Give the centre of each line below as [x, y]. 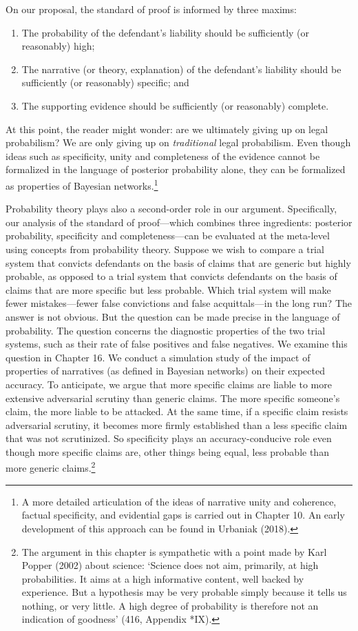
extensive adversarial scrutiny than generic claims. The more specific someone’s [173, 398]
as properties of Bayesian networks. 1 [82, 184]
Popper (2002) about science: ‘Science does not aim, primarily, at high [170, 565]
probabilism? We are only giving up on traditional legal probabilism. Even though [178, 142]
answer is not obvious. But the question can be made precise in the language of [173, 316]
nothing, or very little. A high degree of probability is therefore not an [170, 605]
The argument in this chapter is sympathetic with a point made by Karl [174, 551]
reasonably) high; [58, 46]
